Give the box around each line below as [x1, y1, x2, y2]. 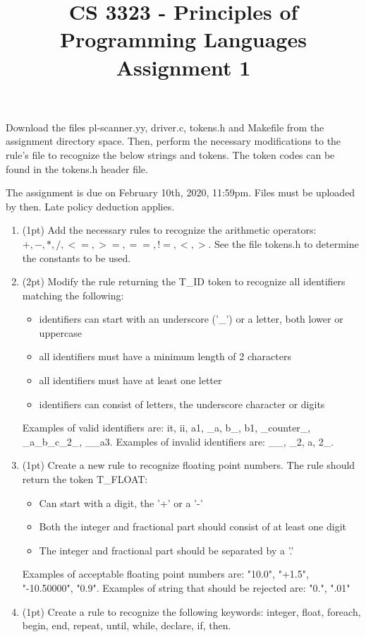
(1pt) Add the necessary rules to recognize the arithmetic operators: [22, 222, 317, 237]
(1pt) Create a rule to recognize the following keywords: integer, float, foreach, [22, 604, 361, 619]
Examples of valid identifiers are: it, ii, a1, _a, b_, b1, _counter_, [22, 420, 311, 435]
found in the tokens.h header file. [6, 161, 148, 176]
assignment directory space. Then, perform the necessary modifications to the [6, 133, 341, 148]
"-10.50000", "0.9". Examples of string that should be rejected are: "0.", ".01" [22, 581, 350, 595]
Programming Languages [60, 25, 307, 54]
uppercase [39, 325, 82, 340]
